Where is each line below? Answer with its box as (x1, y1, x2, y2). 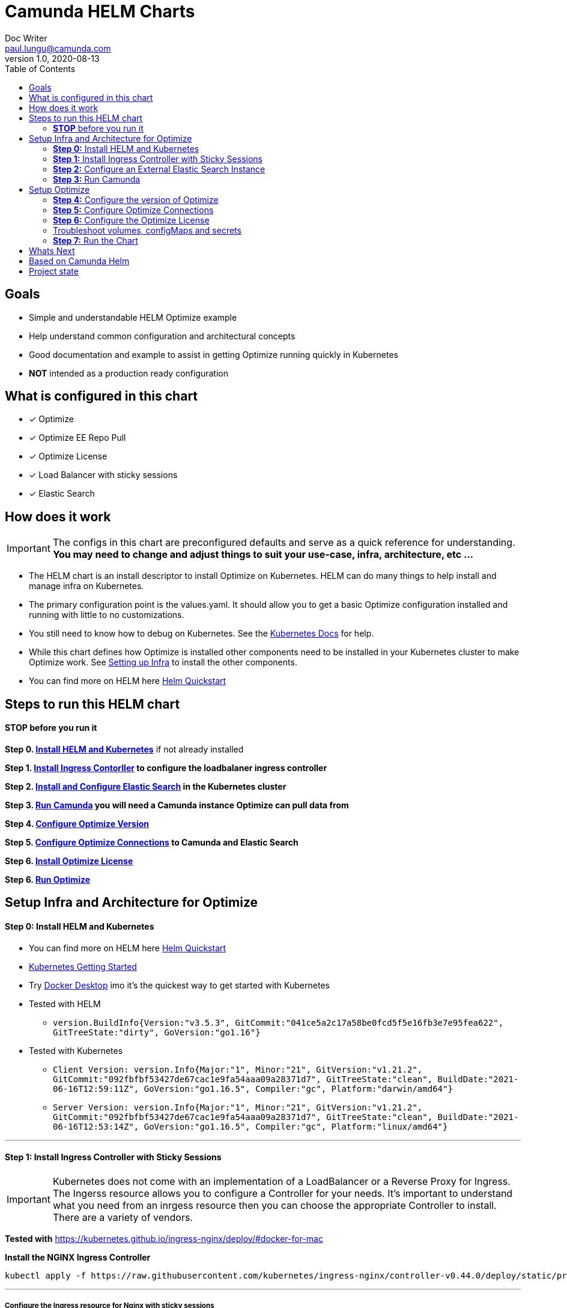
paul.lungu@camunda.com (5, 43, 111, 53)
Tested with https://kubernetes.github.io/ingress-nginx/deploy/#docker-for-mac (5, 1233, 323, 1244)
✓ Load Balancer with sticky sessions (29, 470, 178, 480)
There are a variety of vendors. (52, 1211, 193, 1223)
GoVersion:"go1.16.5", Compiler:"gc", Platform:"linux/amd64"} (144, 1121, 448, 1131)
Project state (29, 265, 79, 276)
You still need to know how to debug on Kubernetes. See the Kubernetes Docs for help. (29, 628, 374, 639)
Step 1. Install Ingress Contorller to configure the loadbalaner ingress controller (5, 762, 327, 773)
